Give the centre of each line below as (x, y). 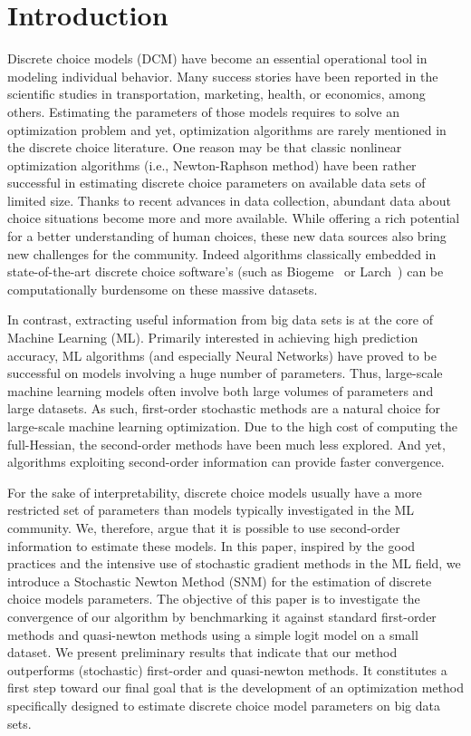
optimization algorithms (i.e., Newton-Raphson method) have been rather (212, 165)
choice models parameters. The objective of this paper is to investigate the (214, 599)
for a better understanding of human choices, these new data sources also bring (227, 236)
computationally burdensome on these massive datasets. (163, 289)
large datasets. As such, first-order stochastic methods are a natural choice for (224, 408)
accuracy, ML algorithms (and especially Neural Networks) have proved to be (222, 355)
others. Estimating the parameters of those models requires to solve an (203, 111)
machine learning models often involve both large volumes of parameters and (221, 390)
